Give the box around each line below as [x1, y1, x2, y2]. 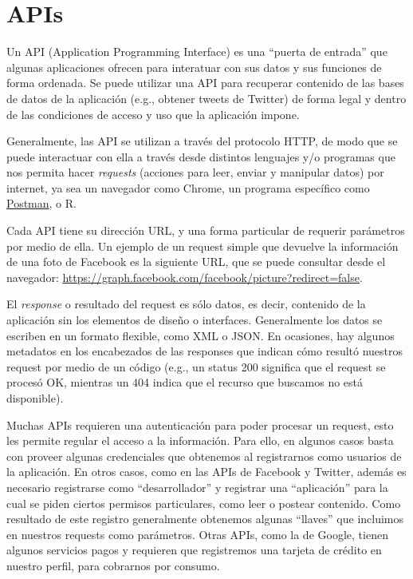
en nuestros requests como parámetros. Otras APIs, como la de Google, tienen [6, 525, 388, 542]
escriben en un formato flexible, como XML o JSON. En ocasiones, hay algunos [6, 327, 395, 343]
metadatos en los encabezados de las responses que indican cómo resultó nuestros [6, 343, 403, 359]
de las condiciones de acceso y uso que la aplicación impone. [6, 105, 300, 122]
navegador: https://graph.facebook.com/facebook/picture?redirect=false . [6, 268, 363, 285]
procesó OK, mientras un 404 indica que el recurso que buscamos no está [6, 374, 364, 391]
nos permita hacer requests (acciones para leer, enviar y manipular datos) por [6, 164, 384, 180]
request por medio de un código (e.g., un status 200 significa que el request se [6, 358, 386, 375]
